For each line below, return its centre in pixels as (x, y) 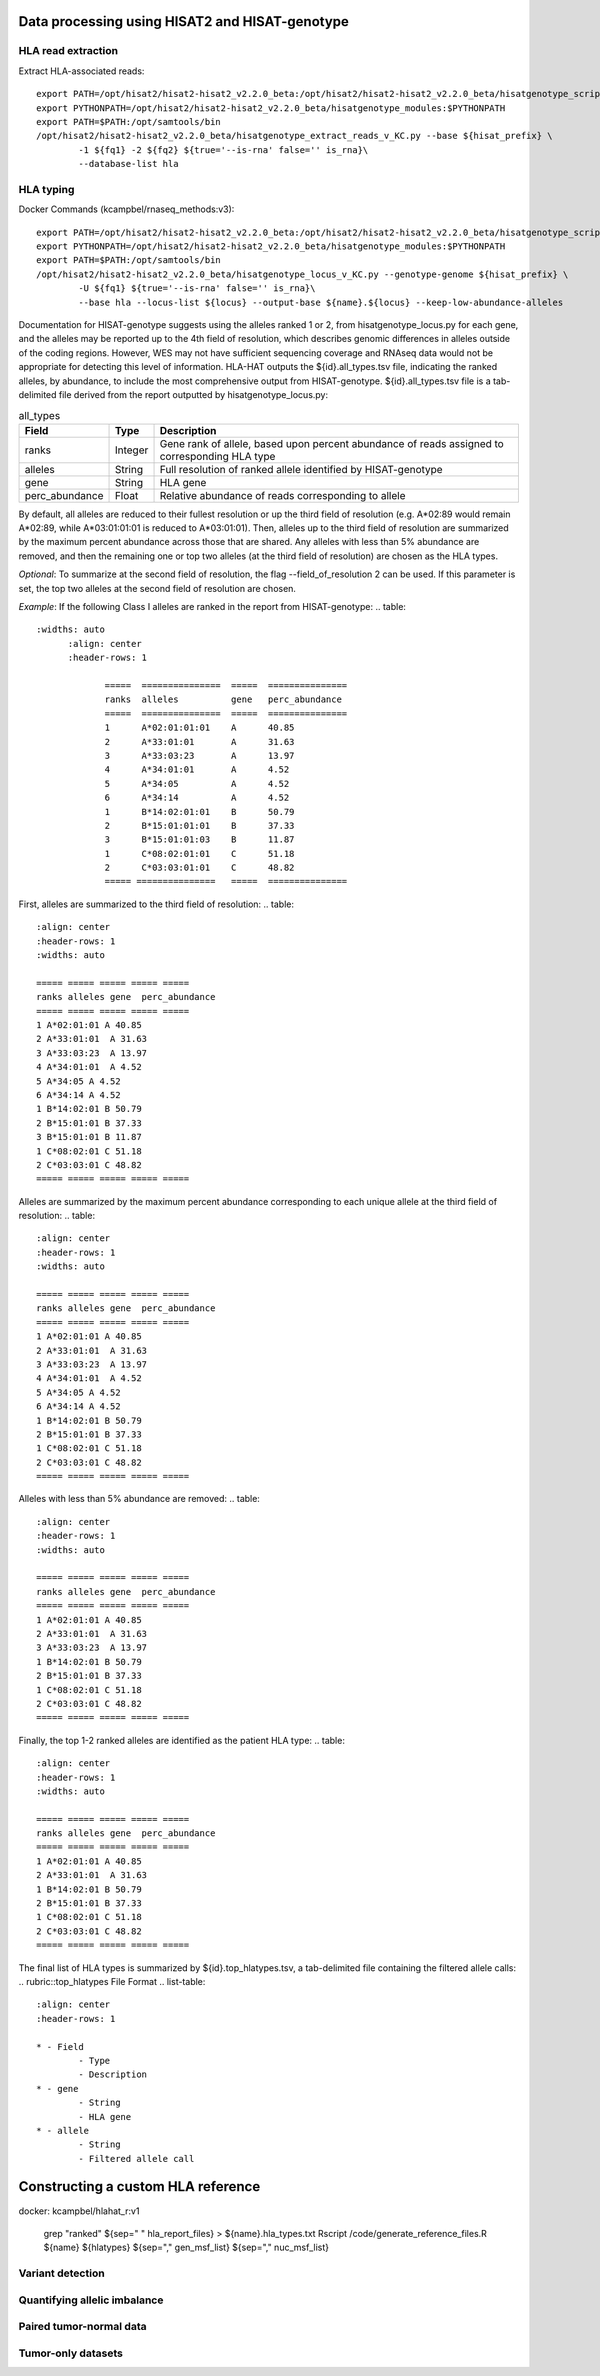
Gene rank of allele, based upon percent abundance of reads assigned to (331, 443)
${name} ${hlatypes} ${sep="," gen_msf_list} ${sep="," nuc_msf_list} (186, 2247)
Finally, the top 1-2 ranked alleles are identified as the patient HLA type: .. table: (181, 1740)
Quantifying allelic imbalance (91, 2300)
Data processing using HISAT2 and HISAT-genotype (184, 21)
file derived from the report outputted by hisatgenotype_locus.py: (193, 394)
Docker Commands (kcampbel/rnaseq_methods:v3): (126, 209)
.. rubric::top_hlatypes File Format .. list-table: (112, 1981)
